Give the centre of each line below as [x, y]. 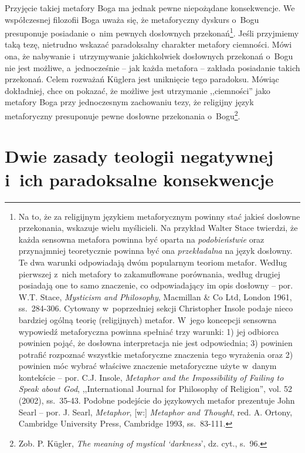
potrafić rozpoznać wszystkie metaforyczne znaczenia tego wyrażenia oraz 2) [156, 354]
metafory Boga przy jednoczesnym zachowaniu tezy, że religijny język [129, 102]
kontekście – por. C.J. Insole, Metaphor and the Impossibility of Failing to [151, 377]
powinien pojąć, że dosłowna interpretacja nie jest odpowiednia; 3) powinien [155, 343]
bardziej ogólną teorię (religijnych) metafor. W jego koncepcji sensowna [148, 319]
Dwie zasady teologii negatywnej [139, 156]
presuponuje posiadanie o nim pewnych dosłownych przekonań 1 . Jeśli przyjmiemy [152, 32]
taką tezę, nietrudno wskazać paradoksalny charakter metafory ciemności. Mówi [148, 44]
